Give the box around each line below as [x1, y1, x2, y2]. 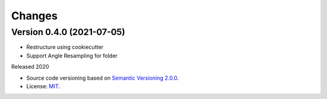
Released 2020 [11, 63, 50, 71]
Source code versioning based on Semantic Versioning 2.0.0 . [26, 74, 179, 81]
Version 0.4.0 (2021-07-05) [11, 27, 125, 37]
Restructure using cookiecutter [26, 43, 104, 51]
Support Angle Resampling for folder [26, 52, 118, 59]
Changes [11, 9, 58, 22]
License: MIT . [26, 82, 61, 90]
